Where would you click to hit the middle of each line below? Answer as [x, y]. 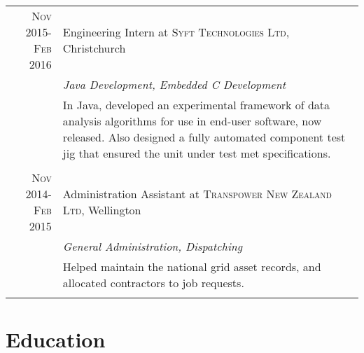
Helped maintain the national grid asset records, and [192, 267]
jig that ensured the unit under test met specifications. [197, 153]
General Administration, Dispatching [153, 246]
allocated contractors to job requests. [153, 283]
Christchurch [94, 48]
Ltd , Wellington [102, 210]
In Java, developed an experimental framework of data [196, 105]
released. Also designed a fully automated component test [204, 137]
